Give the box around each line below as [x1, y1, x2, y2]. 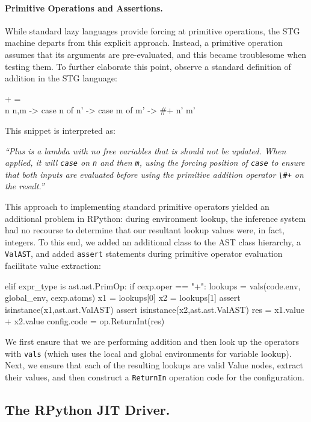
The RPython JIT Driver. [5, 400, 170, 418]
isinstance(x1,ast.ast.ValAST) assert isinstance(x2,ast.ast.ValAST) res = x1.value [5, 303, 304, 315]
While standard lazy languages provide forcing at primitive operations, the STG [5, 24, 300, 37]
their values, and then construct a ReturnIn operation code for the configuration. [5, 370, 304, 383]
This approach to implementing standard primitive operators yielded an [5, 200, 269, 213]
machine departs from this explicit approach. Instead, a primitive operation [5, 36, 283, 49]
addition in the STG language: [5, 72, 117, 84]
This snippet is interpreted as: [5, 124, 115, 136]
